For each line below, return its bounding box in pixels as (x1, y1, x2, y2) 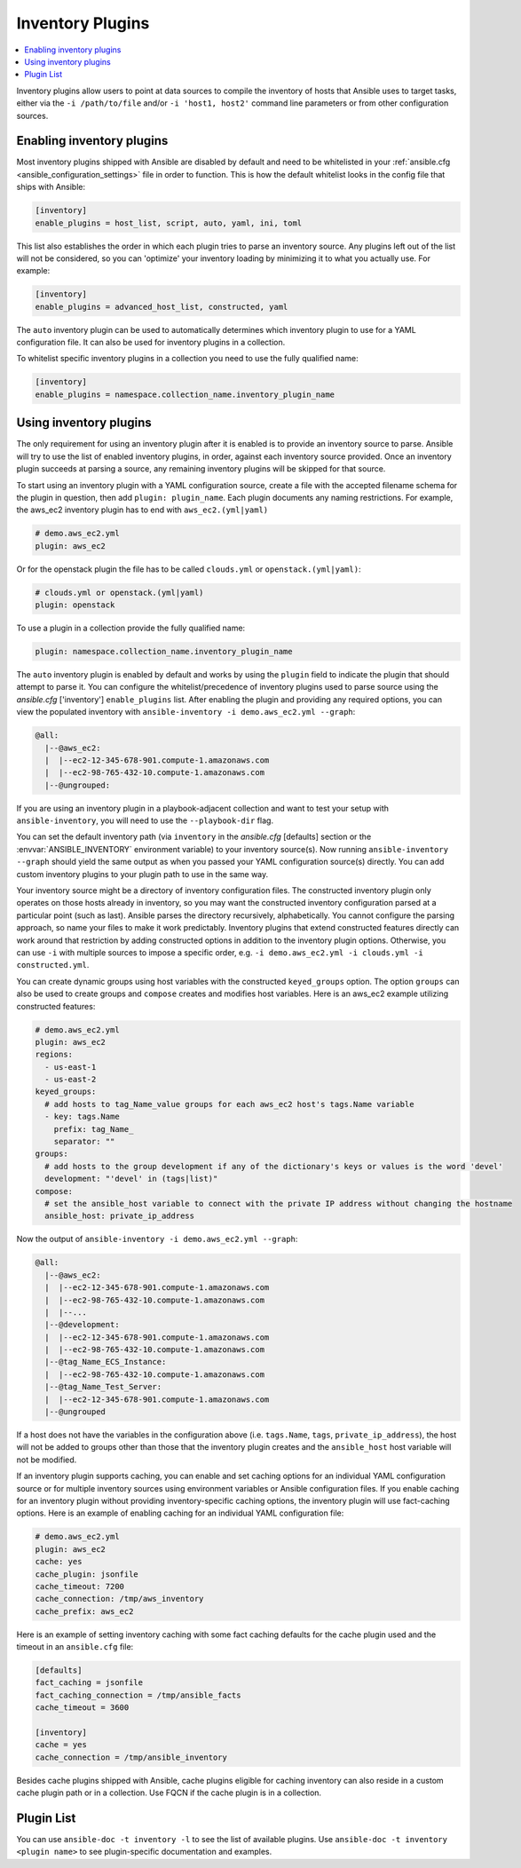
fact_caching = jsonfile (35, 1678, 144, 1688)
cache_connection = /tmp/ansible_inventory (35, 1752, 228, 1762)
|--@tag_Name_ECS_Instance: (44, 1357, 167, 1367)
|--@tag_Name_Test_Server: (44, 1381, 162, 1392)
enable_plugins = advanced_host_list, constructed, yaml (35, 302, 288, 312)
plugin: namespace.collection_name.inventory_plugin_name (35, 646, 293, 656)
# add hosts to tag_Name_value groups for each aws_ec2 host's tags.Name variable (44, 1099, 414, 1109)
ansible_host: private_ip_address (44, 1211, 195, 1221)
